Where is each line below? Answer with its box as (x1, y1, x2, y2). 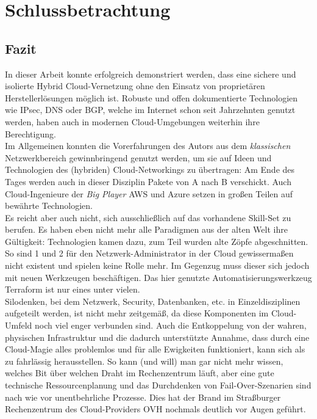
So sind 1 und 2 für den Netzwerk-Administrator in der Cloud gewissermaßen (5, 247, 294, 260)
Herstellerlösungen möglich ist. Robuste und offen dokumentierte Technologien (5, 91, 298, 104)
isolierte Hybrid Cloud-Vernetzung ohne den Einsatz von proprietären (5, 79, 265, 92)
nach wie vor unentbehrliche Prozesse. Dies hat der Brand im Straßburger (5, 390, 281, 403)
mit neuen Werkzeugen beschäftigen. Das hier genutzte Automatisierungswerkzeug (5, 271, 312, 283)
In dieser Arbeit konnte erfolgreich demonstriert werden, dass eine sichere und (5, 67, 296, 80)
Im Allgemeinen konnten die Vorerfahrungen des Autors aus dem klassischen (5, 139, 291, 152)
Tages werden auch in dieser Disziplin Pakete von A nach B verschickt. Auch (5, 175, 291, 188)
